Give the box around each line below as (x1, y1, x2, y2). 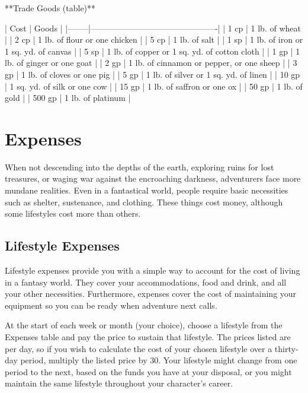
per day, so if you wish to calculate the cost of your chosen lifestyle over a (5, 342, 272, 354)
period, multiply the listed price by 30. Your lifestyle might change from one (20, 354, 297, 366)
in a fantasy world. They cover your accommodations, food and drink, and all (5, 275, 287, 288)
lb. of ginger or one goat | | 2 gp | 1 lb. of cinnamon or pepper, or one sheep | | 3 (5, 56, 297, 69)
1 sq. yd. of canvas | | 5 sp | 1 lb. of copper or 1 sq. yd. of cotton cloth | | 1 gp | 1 (5, 45, 300, 57)
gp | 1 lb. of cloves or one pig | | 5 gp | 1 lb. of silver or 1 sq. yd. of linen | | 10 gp (5, 68, 300, 80)
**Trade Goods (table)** (5, 2, 96, 14)
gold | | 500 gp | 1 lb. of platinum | (5, 91, 131, 104)
